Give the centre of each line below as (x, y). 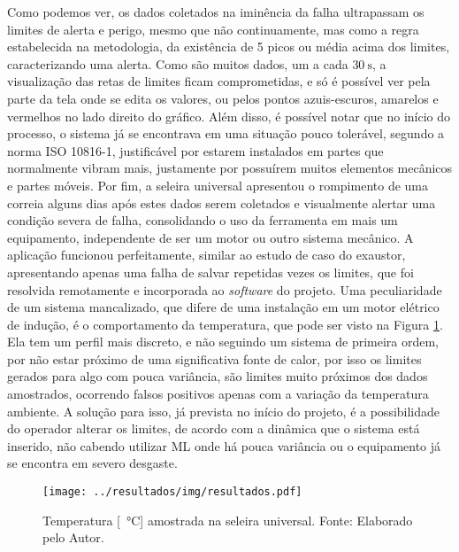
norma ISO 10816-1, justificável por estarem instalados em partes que (195, 150)
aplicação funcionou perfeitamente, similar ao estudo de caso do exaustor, (207, 255)
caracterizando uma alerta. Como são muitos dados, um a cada (178, 63)
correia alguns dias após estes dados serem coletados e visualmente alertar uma (222, 202)
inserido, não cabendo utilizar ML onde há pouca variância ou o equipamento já (224, 445)
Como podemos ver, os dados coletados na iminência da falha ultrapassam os (216, 12)
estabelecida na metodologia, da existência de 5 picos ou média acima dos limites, (229, 47)
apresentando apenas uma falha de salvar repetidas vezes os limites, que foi (210, 272)
